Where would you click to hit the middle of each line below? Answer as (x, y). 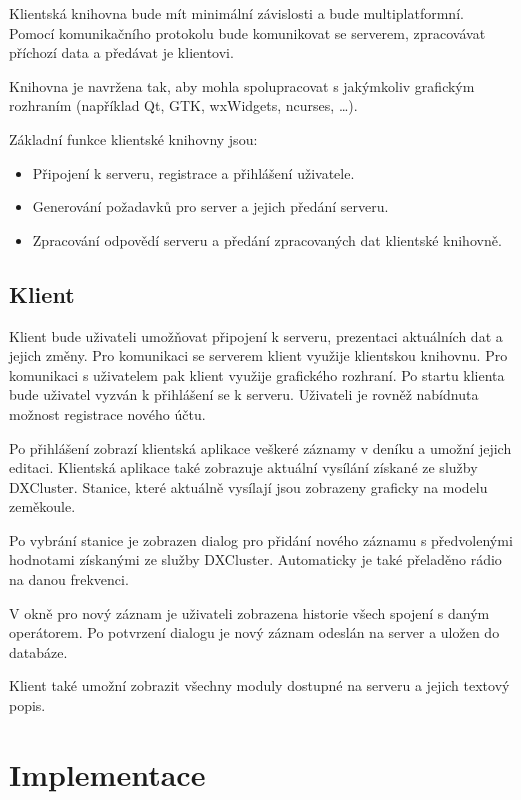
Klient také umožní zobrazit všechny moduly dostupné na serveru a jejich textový (259, 685)
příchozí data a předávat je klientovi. (121, 52)
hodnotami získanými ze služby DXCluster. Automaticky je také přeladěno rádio (255, 559)
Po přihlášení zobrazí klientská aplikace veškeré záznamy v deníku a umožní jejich (260, 447)
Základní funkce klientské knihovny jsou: (133, 138)
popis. (27, 705)
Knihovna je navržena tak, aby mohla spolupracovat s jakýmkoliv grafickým (242, 85)
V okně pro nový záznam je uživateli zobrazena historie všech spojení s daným (249, 612)
